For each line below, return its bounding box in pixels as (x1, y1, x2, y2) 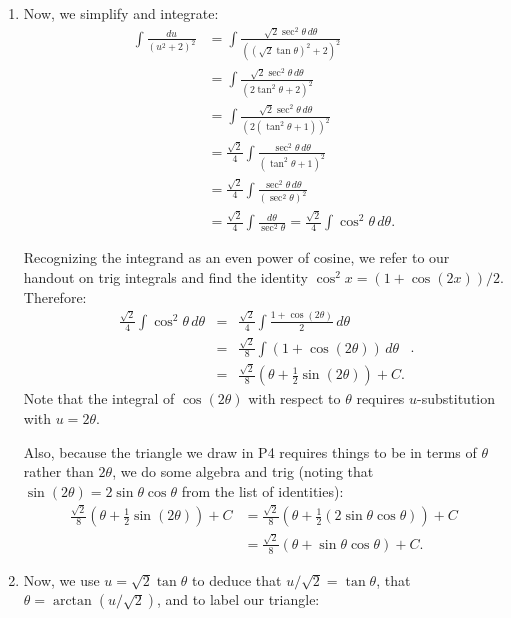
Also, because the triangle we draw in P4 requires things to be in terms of (23, 441, 477, 462)
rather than (23, 461, 94, 482)
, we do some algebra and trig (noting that (112, 461, 374, 482)
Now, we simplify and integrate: (23, 3, 219, 23)
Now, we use (23, 569, 100, 590)
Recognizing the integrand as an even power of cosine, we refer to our (23, 247, 450, 268)
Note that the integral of (23, 388, 175, 409)
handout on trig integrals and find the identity (23, 266, 308, 287)
